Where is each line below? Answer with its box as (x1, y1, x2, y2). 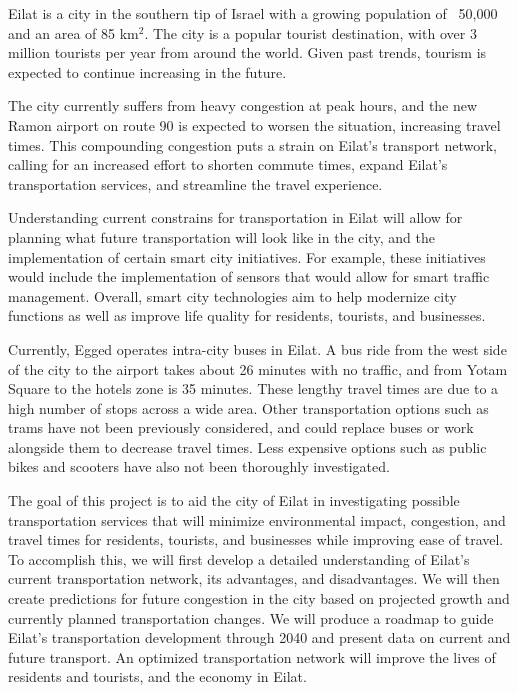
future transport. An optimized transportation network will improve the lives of (8, 646, 496, 667)
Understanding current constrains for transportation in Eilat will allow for (8, 207, 463, 228)
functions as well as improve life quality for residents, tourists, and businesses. (8, 305, 486, 326)
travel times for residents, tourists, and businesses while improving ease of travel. (8, 529, 504, 550)
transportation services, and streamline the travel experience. (8, 173, 383, 194)
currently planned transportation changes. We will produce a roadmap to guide (8, 607, 494, 628)
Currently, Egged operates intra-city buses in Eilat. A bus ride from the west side (8, 338, 507, 359)
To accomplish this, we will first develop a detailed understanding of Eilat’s (8, 548, 470, 569)
